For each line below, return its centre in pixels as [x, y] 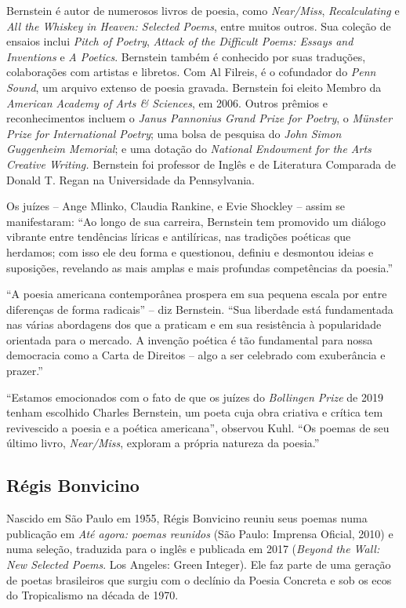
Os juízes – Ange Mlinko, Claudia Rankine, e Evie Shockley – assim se [176, 206]
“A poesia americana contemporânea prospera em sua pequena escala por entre [197, 294]
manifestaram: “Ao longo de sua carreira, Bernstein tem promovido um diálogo [196, 221]
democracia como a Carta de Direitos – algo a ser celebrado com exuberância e [196, 355]
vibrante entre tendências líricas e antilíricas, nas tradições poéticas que [179, 237]
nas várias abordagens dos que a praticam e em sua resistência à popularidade [194, 324]
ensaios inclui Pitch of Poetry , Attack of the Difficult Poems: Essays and [180, 41]
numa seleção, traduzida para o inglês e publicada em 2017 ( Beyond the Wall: [193, 549]
